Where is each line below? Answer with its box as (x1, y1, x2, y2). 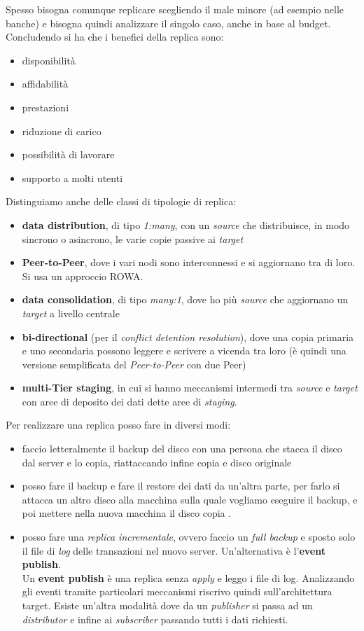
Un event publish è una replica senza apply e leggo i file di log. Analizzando (22, 570, 355, 585)
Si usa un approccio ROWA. (22, 268, 143, 283)
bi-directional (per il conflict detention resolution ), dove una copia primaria (22, 329, 354, 344)
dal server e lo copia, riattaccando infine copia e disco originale (22, 455, 292, 469)
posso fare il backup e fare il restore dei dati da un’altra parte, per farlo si (22, 478, 340, 493)
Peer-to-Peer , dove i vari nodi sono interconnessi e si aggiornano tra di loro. (22, 255, 356, 270)
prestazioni (22, 99, 69, 114)
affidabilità (22, 76, 69, 91)
